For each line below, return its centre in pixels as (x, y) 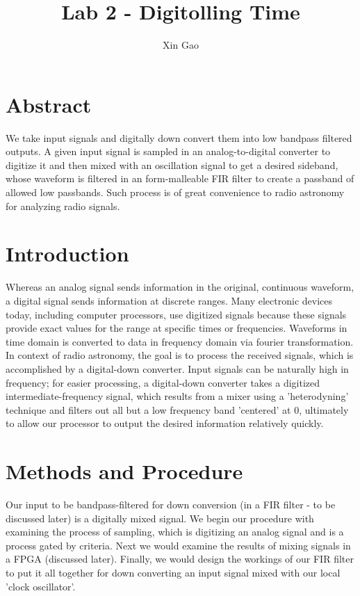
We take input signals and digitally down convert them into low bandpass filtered (179, 137)
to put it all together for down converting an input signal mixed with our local (173, 572)
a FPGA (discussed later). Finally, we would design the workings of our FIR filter (180, 559)
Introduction (67, 253)
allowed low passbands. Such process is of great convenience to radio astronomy (175, 192)
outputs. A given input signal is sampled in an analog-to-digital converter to (168, 151)
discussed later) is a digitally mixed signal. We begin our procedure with (160, 518)
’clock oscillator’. (41, 586)
